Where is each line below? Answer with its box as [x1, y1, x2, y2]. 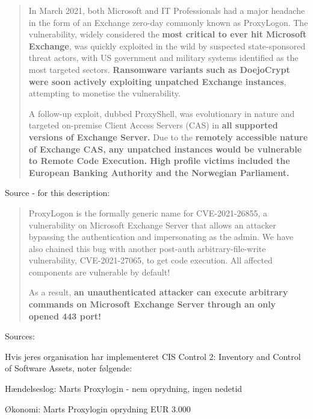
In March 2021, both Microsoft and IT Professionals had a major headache [28, 4, 305, 16]
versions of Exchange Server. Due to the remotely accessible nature [28, 130, 308, 143]
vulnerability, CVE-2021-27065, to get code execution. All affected [28, 254, 273, 266]
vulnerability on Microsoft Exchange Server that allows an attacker [28, 218, 276, 231]
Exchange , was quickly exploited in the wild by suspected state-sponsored [28, 39, 306, 52]
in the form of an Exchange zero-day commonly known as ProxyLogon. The [28, 16, 308, 28]
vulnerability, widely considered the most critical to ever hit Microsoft [28, 28, 307, 40]
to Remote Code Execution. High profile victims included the [28, 154, 290, 167]
